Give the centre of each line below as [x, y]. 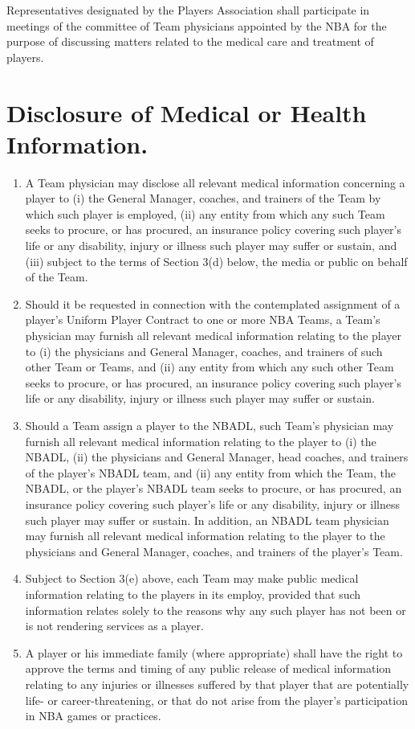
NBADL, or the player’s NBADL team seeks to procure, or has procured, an [214, 488]
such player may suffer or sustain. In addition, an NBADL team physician [207, 520]
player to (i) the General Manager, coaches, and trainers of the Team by [203, 198]
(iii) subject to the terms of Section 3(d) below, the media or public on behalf [216, 261]
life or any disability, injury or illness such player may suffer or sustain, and [211, 246]
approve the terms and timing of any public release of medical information [208, 668]
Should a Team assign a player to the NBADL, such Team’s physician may [210, 425]
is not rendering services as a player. [114, 626]
